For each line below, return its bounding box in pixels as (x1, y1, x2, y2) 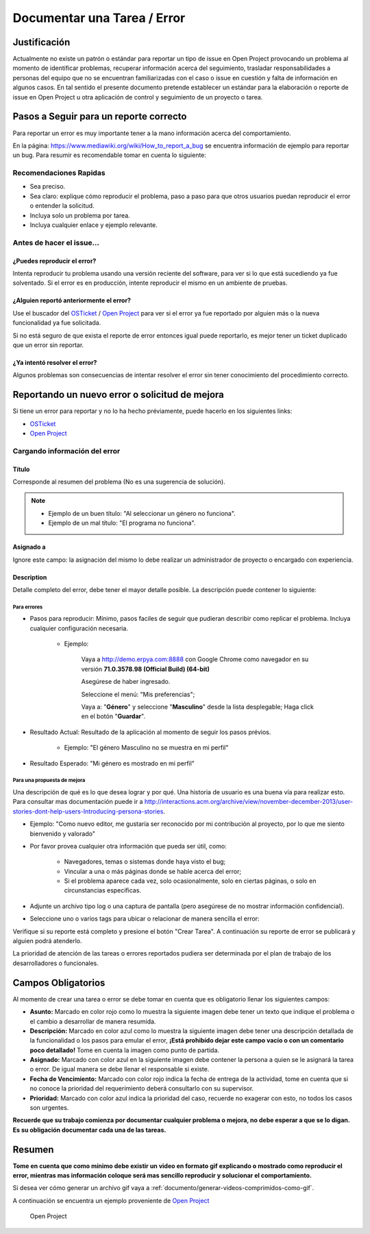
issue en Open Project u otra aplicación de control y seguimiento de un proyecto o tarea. (12, 93, 263, 101)
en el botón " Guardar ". (81, 712, 146, 720)
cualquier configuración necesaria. (29, 624, 128, 632)
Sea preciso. (29, 182, 66, 191)
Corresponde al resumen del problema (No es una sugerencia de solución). (12, 477, 225, 486)
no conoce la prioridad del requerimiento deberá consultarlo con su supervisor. (29, 1084, 254, 1093)
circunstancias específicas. (64, 886, 142, 894)
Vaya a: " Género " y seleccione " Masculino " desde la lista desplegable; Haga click (81, 703, 314, 711)
